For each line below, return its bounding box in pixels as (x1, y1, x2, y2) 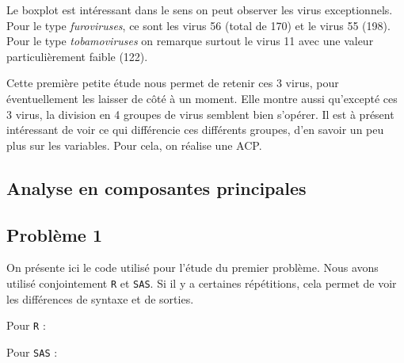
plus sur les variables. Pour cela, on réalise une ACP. (6, 136, 262, 153)
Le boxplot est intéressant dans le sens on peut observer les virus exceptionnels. (6, 2, 393, 17)
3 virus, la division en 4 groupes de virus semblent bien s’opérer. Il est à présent (6, 105, 394, 122)
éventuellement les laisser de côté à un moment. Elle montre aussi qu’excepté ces (6, 90, 398, 106)
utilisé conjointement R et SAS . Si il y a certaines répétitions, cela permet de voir (6, 274, 397, 291)
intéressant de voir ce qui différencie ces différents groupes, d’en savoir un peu (6, 121, 384, 138)
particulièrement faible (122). (6, 48, 148, 64)
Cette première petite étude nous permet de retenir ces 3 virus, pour (6, 75, 339, 91)
